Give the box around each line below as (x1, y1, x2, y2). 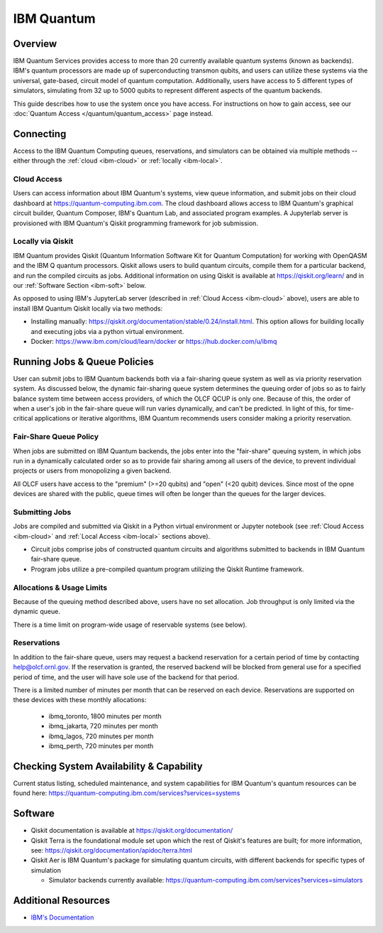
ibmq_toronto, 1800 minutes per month (48, 711, 162, 721)
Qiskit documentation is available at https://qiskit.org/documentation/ (30, 826, 233, 835)
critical (13, 414, 33, 423)
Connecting (13, 128, 67, 140)
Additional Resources (13, 894, 110, 906)
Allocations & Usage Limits (13, 583, 108, 593)
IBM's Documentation (30, 913, 94, 922)
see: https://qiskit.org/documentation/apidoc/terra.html (30, 846, 193, 854)
